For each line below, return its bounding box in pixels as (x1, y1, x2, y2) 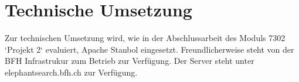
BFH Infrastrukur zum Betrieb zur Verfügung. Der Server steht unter (5, 54, 254, 67)
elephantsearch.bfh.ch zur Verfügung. (5, 66, 138, 78)
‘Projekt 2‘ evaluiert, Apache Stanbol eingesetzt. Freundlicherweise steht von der (5, 43, 294, 55)
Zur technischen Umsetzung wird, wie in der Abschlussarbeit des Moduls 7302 (5, 32, 286, 44)
